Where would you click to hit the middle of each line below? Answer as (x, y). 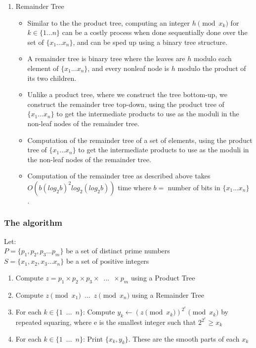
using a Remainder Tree (168, 295)
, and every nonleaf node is (128, 68)
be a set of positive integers (107, 261)
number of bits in (194, 187)
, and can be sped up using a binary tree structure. (150, 42)
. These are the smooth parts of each (184, 338)
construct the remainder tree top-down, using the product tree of (126, 104)
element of (43, 68)
